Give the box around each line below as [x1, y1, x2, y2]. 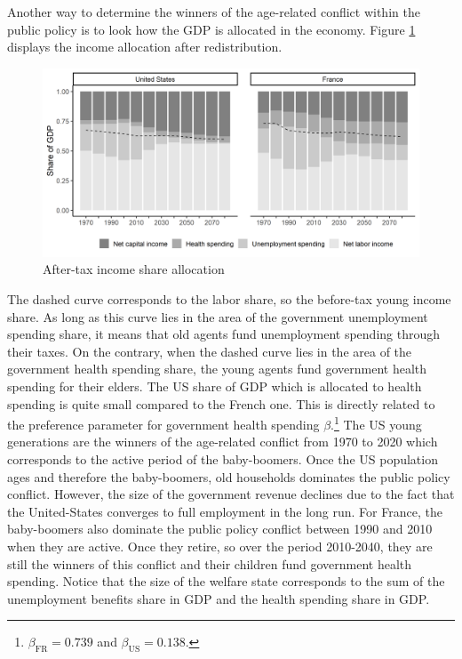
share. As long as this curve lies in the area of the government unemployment [7, 307, 428, 325]
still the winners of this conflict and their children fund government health [7, 554, 412, 573]
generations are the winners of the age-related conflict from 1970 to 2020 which [7, 432, 438, 451]
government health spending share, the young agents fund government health [7, 359, 427, 378]
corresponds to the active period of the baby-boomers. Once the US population [7, 449, 438, 468]
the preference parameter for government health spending [7, 414, 320, 433]
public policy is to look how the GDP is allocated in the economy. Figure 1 [7, 20, 416, 38]
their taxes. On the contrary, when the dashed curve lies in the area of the [7, 342, 412, 360]
